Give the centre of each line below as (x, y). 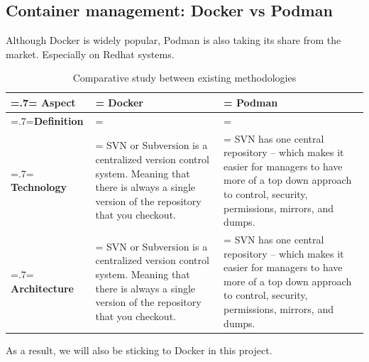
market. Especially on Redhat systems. (90, 54)
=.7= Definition (47, 120)
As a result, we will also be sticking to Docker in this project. (139, 350)
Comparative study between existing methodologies (184, 78)
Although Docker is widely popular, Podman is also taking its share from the (174, 40)
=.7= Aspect (43, 102)
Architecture (42, 288)
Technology (39, 187)
